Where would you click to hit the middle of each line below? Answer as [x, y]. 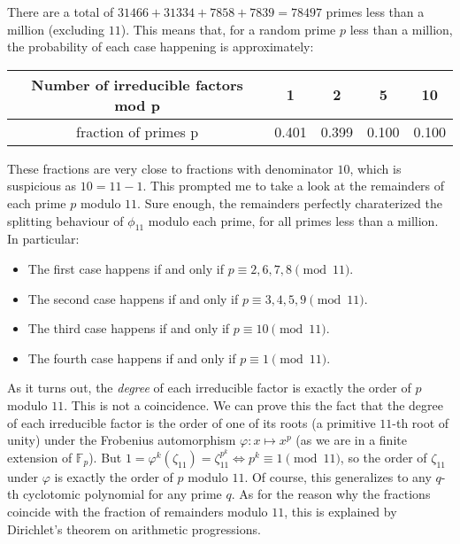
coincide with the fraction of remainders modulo [138, 511]
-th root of [421, 422]
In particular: [43, 239]
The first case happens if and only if [126, 268]
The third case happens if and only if [129, 328]
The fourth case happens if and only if [132, 357]
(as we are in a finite [351, 440]
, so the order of [383, 457]
